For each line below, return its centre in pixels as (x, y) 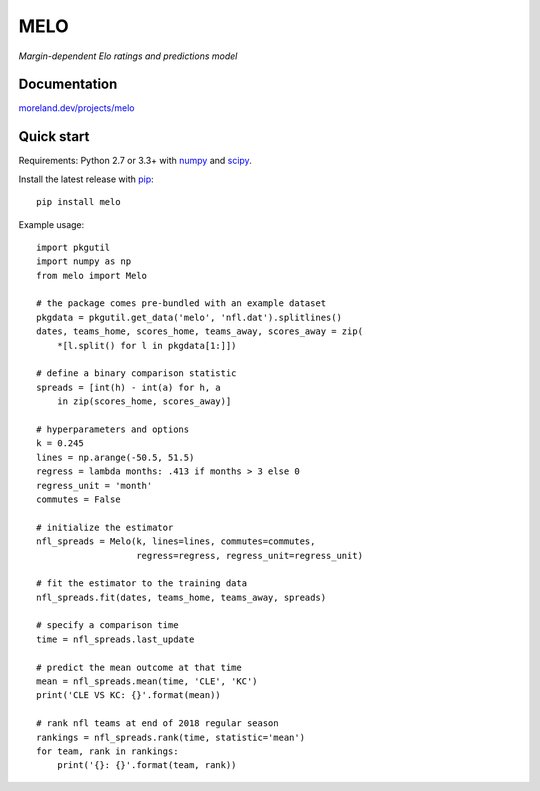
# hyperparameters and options (113, 429)
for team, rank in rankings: (107, 751)
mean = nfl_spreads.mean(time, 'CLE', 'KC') (147, 681)
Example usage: (51, 224)
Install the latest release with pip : (86, 179)
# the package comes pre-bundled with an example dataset (181, 303)
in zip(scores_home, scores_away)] (144, 401)
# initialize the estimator (105, 527)
